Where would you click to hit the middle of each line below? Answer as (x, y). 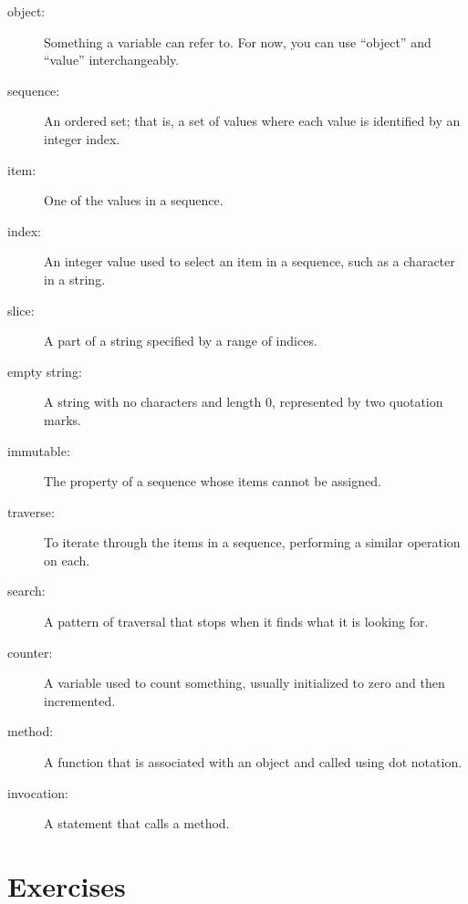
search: (26, 591)
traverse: (31, 511)
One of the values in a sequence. (134, 200)
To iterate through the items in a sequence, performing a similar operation (252, 542)
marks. (62, 419)
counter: (30, 652)
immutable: (39, 450)
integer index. (82, 138)
